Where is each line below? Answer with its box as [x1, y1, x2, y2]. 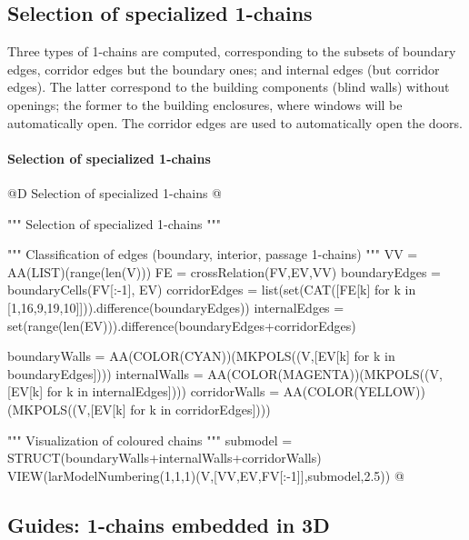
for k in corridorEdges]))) [130, 399, 271, 418]
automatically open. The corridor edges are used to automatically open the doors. [7, 113, 463, 132]
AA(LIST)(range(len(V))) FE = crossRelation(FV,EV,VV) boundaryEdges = [7, 262, 441, 281]
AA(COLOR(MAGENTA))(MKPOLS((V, [207, 364, 443, 383]
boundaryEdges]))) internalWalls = [7, 364, 204, 383]
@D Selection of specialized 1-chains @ [7, 183, 222, 202]
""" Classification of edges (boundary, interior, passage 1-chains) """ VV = [7, 245, 418, 264]
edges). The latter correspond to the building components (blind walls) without [7, 77, 450, 96]
